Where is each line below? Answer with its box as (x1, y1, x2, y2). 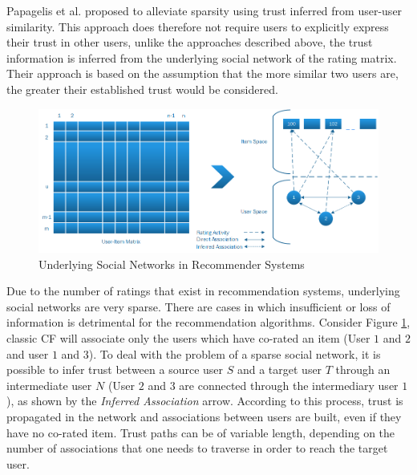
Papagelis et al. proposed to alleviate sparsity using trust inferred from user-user (6, 2, 403, 18)
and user (6, 345, 49, 362)
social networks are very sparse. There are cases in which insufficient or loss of (6, 298, 391, 315)
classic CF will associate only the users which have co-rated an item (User (6, 329, 370, 346)
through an (335, 361, 391, 378)
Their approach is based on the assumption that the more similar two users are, (6, 65, 399, 82)
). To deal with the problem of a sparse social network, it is (88, 345, 381, 362)
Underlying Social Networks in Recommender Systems (38, 255, 305, 272)
